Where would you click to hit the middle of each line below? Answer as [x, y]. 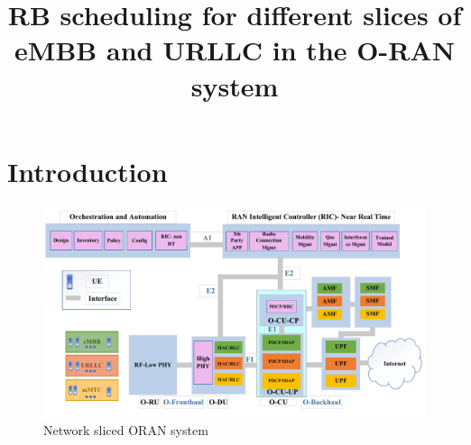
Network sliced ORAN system [126, 430]
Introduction [88, 171]
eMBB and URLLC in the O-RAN [235, 50]
